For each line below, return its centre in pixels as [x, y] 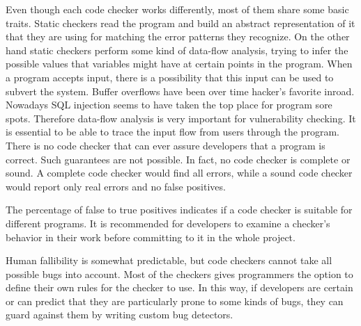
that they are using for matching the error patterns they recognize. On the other [178, 36]
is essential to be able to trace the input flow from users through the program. [172, 132]
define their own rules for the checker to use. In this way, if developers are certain [179, 287]
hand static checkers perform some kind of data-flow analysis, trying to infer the [177, 50]
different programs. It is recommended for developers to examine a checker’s [168, 223]
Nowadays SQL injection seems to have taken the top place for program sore [169, 105]
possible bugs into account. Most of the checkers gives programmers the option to [179, 274]
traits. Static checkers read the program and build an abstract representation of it [180, 23]
